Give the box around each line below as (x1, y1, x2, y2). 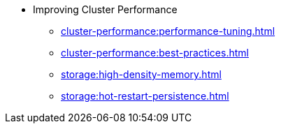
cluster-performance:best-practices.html (61, 47, 249, 59)
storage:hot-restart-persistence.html (61, 90, 229, 102)
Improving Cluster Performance (33, 3, 178, 15)
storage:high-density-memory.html (61, 68, 222, 80)
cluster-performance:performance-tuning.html (61, 25, 275, 37)
